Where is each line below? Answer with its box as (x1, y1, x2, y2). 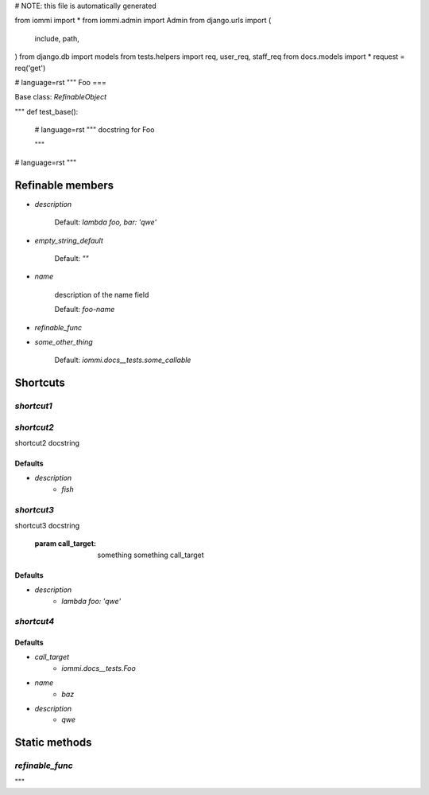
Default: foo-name (54, 305, 115, 314)
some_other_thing (34, 337, 93, 346)
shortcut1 (14, 400, 53, 411)
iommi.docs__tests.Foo (61, 663, 137, 672)
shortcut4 (14, 616, 55, 627)
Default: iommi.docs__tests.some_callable (54, 355, 191, 365)
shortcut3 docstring (14, 520, 80, 530)
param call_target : (34, 539, 97, 548)
